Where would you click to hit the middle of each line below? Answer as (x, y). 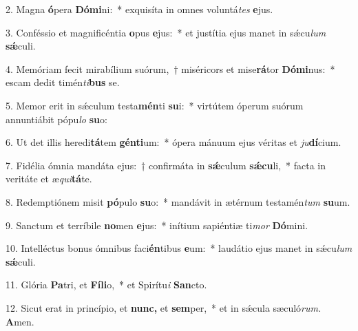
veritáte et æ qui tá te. (49, 179)
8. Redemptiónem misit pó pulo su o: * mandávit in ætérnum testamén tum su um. (178, 201)
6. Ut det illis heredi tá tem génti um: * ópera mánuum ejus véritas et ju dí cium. (173, 142)
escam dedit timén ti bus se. (63, 82)
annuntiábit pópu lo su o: (56, 119)
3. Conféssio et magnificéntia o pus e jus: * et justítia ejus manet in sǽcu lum (166, 32)
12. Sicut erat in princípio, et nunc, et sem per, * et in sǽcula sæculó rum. (164, 307)
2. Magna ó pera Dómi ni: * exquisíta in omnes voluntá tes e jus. (139, 9)
